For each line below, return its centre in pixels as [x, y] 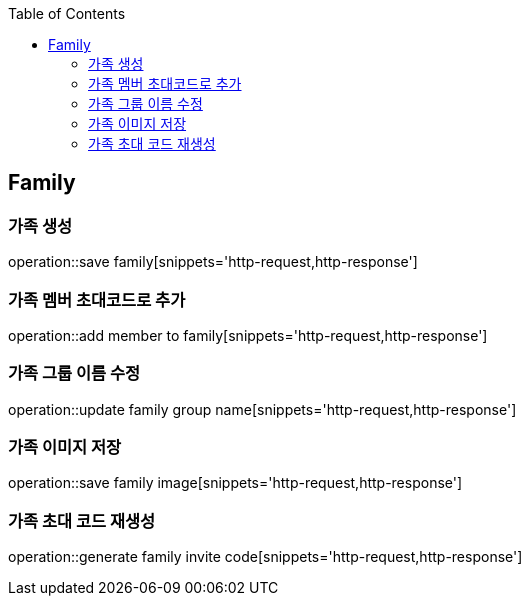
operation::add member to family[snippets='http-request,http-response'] [248, 335]
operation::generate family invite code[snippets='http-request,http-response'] [265, 557]
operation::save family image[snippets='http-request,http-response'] [235, 483]
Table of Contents [67, 13]
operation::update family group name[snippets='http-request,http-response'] [262, 409]
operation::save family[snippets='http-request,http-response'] [213, 262]
